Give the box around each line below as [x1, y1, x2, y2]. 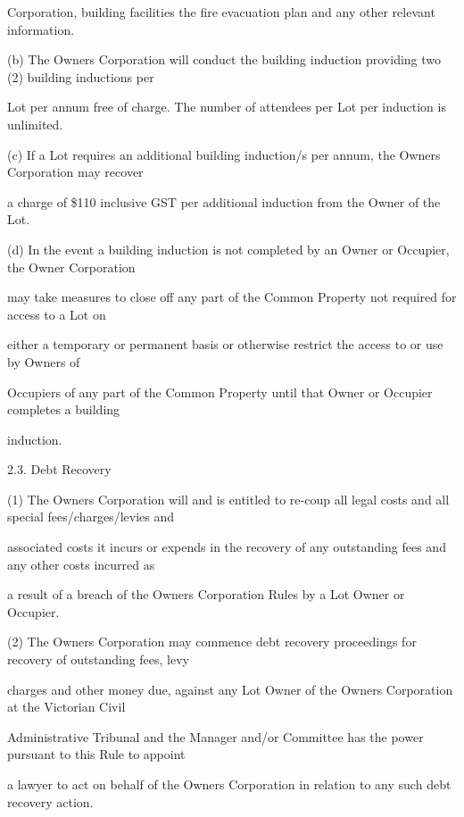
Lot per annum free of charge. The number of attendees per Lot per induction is [7, 97, 446, 116]
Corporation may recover [7, 163, 144, 181]
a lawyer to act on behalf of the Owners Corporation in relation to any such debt [7, 775, 452, 793]
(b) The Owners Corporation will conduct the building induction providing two [7, 50, 442, 69]
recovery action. [7, 792, 94, 811]
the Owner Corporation [7, 257, 136, 276]
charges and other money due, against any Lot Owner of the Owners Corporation [7, 679, 453, 698]
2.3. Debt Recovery [7, 460, 112, 479]
